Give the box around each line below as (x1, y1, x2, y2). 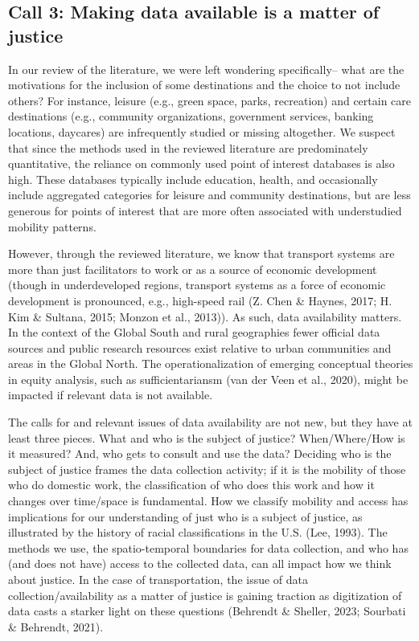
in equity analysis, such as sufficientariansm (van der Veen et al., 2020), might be (8, 370, 409, 387)
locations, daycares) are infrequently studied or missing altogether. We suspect (8, 123, 396, 140)
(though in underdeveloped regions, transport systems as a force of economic (8, 276, 386, 293)
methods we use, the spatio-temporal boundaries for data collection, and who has (8, 539, 409, 556)
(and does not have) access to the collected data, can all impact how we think (8, 555, 392, 572)
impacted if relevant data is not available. (8, 386, 213, 403)
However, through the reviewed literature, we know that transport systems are (8, 245, 395, 262)
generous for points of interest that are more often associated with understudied (8, 202, 402, 218)
